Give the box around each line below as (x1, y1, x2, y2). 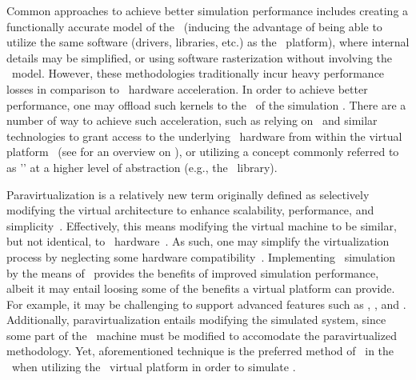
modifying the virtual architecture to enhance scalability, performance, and (6, 202, 374, 218)
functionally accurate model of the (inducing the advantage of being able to (6, 18, 382, 34)
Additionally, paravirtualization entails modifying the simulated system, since (6, 311, 386, 328)
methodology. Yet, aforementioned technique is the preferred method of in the (6, 342, 394, 359)
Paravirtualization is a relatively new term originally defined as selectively (6, 186, 370, 202)
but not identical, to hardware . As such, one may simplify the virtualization (6, 233, 390, 250)
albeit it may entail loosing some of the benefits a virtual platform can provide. (6, 280, 395, 297)
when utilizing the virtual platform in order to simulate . (11, 358, 296, 375)
